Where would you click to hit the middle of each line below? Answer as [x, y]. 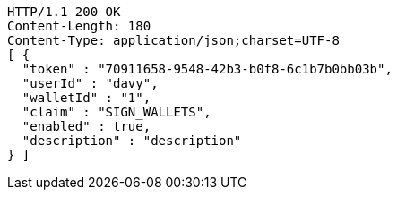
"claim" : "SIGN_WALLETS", [117, 112]
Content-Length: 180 [79, 26]
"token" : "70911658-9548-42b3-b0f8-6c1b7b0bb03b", [207, 69]
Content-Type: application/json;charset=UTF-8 [173, 40]
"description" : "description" [132, 141]
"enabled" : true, [86, 126]
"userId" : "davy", [90, 83]
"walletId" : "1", [86, 98]
